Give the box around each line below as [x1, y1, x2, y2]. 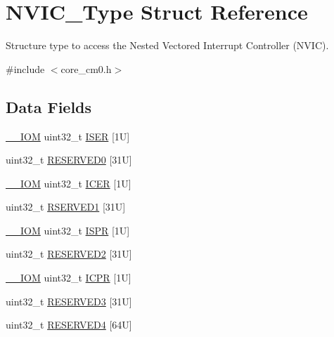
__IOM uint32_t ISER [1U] [6, 128, 130, 143]
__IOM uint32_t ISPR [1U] [6, 223, 130, 237]
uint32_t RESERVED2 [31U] [6, 246, 132, 261]
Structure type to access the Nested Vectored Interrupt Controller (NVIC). [6, 38, 329, 53]
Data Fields [6, 95, 92, 117]
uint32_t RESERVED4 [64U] [6, 317, 132, 332]
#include [6, 61, 45, 76]
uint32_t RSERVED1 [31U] [6, 199, 126, 214]
